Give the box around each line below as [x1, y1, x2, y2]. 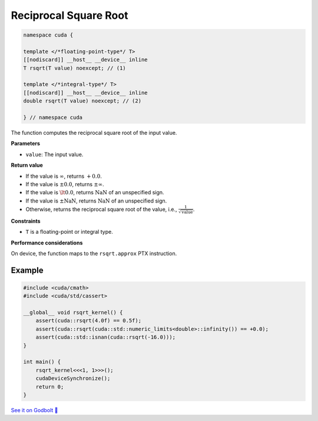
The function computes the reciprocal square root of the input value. [11, 130, 177, 137]
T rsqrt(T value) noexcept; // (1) [23, 65, 126, 71]
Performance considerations [11, 239, 83, 246]
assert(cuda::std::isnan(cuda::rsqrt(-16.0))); [35, 334, 176, 341]
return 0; [35, 383, 64, 390]
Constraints [11, 217, 41, 224]
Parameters [11, 140, 41, 147]
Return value [11, 162, 44, 169]
